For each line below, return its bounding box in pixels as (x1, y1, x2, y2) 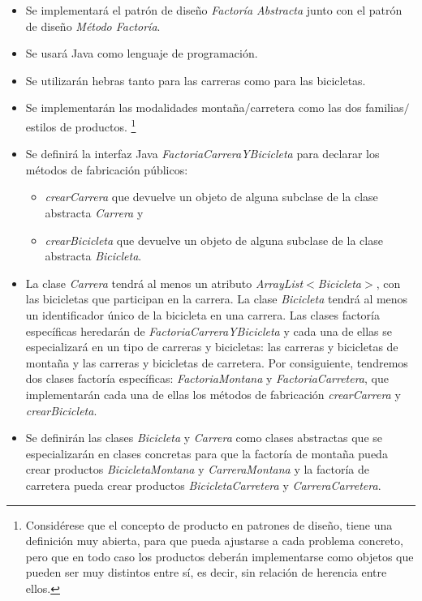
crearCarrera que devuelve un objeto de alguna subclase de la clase (45, 188, 378, 205)
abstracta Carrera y (45, 204, 144, 221)
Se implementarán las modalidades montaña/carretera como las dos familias (25, 99, 404, 116)
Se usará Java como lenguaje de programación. (25, 45, 258, 62)
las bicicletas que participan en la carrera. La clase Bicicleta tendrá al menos (25, 290, 408, 307)
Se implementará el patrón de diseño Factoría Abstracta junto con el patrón (25, 2, 403, 18)
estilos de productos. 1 (25, 115, 136, 135)
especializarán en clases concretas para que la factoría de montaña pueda (25, 444, 388, 461)
